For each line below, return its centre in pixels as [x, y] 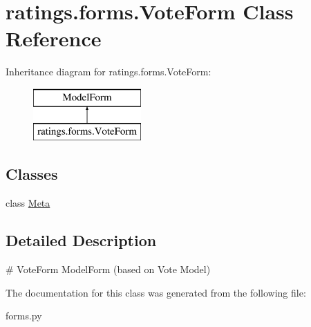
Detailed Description [81, 240]
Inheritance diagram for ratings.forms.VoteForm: [109, 72]
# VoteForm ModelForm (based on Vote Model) [108, 269]
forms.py [24, 316]
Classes [32, 174]
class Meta [28, 203]
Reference [54, 38]
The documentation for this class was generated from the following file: [156, 292]
